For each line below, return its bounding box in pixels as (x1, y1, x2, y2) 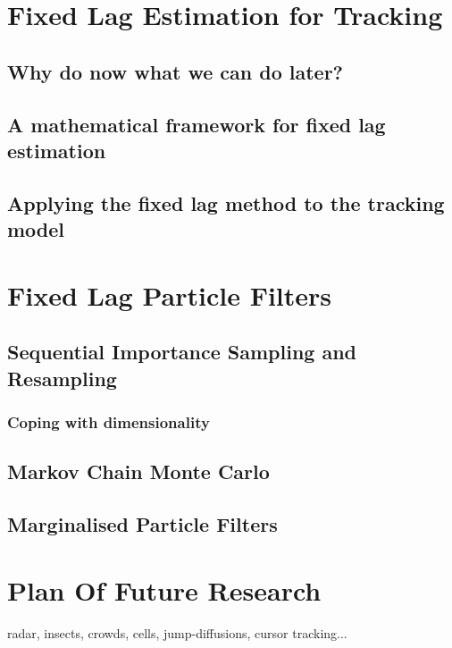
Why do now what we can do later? (7, 57, 344, 85)
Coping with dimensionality (7, 410, 210, 433)
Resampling (7, 364, 117, 391)
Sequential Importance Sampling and (7, 338, 357, 366)
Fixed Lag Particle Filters (7, 276, 332, 313)
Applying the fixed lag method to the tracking (7, 189, 445, 216)
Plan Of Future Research (7, 571, 322, 608)
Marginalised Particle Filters (7, 510, 278, 538)
